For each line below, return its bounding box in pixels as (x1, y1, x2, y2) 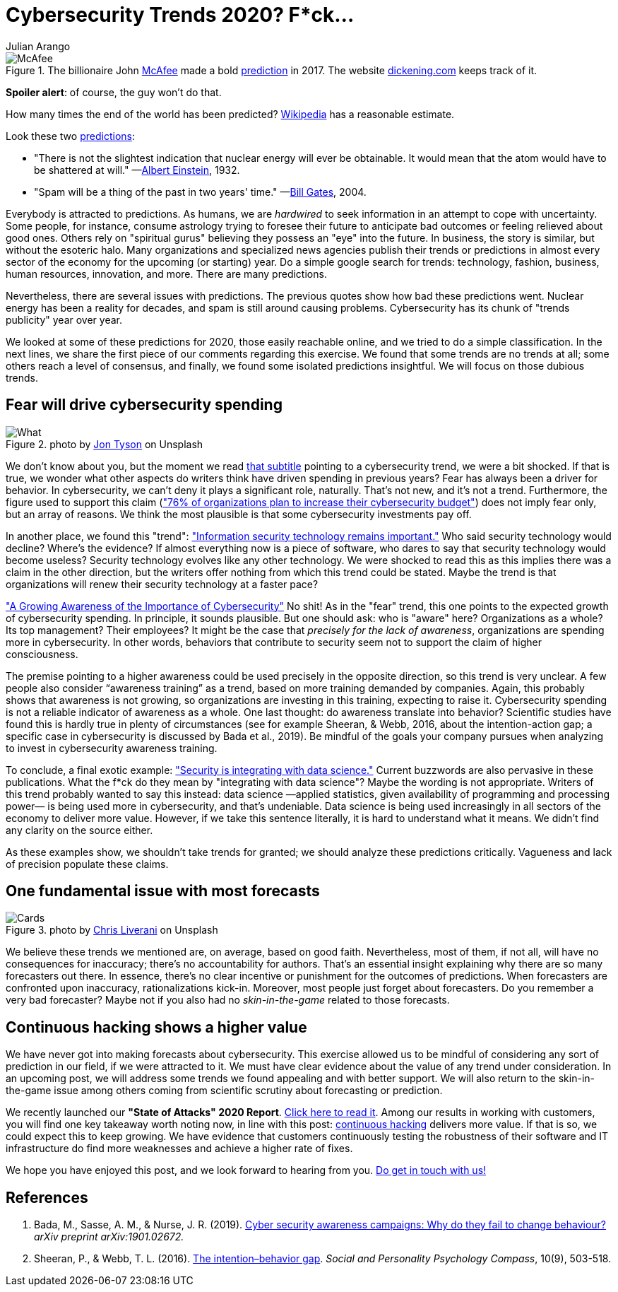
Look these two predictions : (6, 129, 135, 142)
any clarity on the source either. (6, 823, 153, 836)
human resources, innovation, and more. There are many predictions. (6, 267, 327, 280)
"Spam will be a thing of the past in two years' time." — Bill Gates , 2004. (34, 185, 367, 198)
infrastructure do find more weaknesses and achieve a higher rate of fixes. (6, 1142, 353, 1155)
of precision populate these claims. (6, 857, 169, 870)
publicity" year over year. (6, 313, 123, 326)
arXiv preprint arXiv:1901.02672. (34, 1231, 184, 1243)
